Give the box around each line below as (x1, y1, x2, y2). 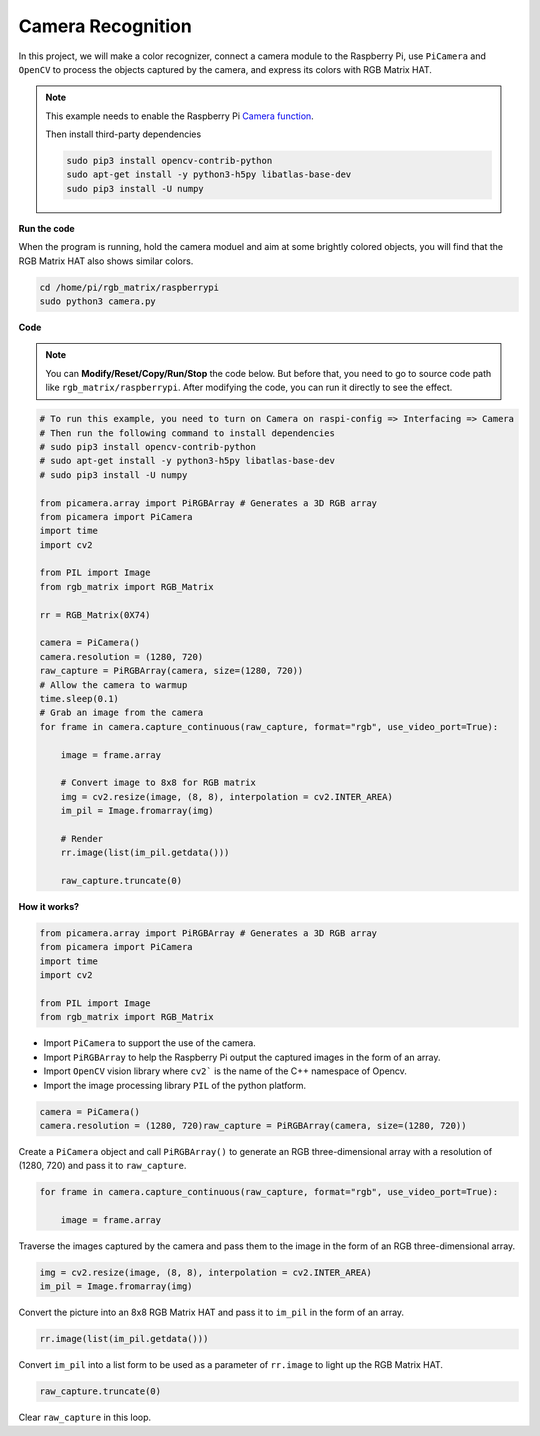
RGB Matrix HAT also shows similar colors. (18, 255, 194, 267)
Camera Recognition (18, 15, 192, 37)
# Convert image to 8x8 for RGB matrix (60, 777, 257, 789)
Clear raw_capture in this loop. (18, 1411, 152, 1424)
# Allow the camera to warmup (39, 679, 188, 690)
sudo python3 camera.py (39, 296, 157, 307)
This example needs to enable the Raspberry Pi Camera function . (45, 110, 314, 122)
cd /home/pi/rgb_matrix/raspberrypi (39, 281, 220, 293)
